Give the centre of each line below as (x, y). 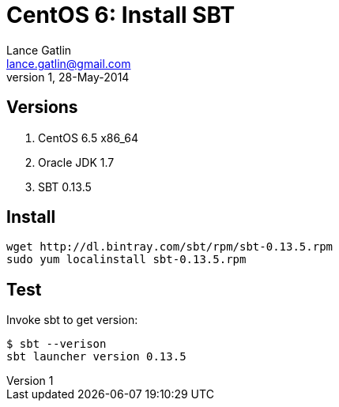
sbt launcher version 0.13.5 (96, 357)
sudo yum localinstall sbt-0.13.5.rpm (126, 260)
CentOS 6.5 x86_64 (88, 138)
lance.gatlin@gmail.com (69, 63)
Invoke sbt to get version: (72, 320)
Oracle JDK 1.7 (76, 162)
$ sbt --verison (56, 344)
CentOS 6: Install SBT (121, 15)
